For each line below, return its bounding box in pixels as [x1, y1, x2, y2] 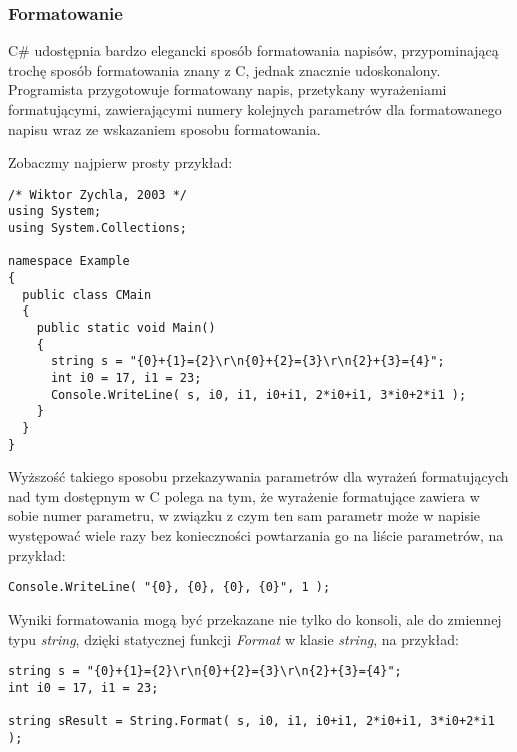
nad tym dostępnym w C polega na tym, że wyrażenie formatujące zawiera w [8, 485, 480, 506]
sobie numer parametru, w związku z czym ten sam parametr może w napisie [8, 505, 481, 526]
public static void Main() [36, 321, 216, 336]
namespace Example [8, 254, 130, 269]
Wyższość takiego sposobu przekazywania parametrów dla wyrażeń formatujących [8, 466, 509, 487]
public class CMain [22, 287, 152, 302]
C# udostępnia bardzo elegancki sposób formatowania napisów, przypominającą [8, 40, 499, 61]
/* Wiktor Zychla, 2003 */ [8, 187, 187, 202]
